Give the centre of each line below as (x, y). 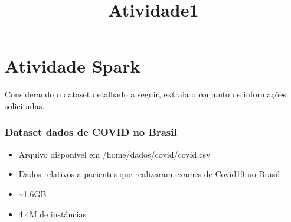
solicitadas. (25, 105)
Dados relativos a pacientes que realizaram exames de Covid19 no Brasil (149, 174)
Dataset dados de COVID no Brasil (91, 132)
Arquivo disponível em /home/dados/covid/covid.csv (115, 154)
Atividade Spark (73, 66)
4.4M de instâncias (52, 213)
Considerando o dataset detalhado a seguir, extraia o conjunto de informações (145, 94)
